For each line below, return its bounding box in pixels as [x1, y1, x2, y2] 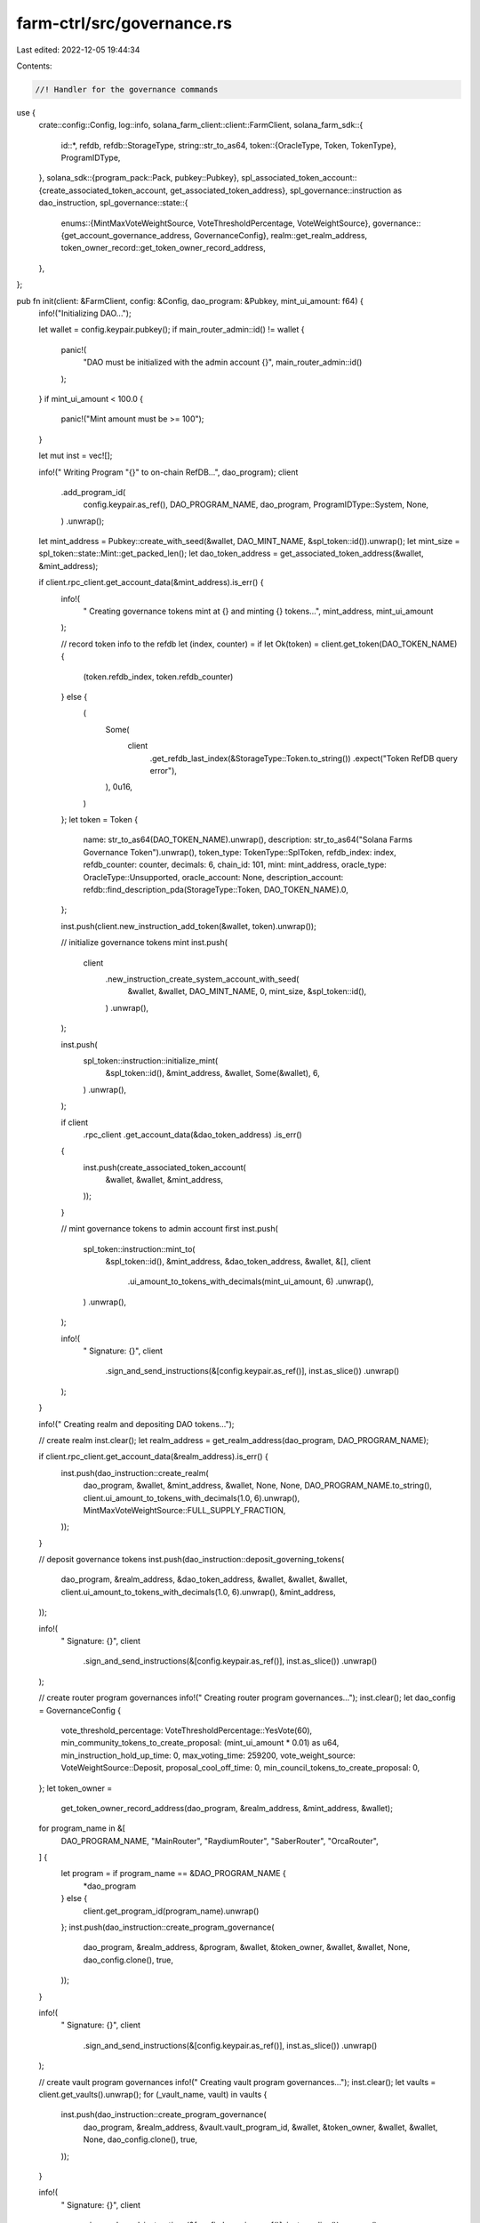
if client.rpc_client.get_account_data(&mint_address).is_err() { [38, 577, 264, 588]
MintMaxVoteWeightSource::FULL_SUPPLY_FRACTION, [83, 1505, 286, 1515]
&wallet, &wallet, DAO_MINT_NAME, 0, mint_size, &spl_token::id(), [127, 986, 367, 997]
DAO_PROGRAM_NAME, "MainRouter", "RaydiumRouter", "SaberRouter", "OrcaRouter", [60, 1835, 379, 1846]
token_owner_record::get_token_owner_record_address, [60, 243, 266, 253]
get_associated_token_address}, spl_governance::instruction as [170, 185, 403, 196]
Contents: [16, 60, 52, 71]
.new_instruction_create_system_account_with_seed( [105, 974, 300, 984]
